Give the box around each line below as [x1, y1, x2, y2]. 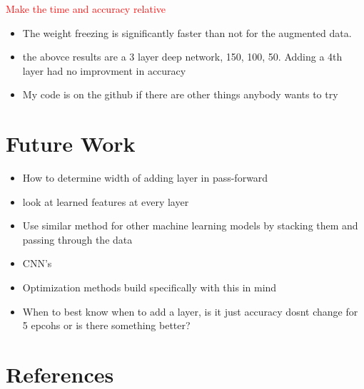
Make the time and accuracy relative [6, 1, 166, 16]
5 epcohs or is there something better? [22, 318, 191, 333]
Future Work [6, 129, 136, 158]
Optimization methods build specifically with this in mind [22, 280, 277, 295]
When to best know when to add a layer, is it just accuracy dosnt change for [22, 304, 358, 318]
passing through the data [22, 232, 133, 247]
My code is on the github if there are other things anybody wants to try [22, 87, 338, 102]
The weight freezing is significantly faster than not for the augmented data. [22, 25, 352, 40]
